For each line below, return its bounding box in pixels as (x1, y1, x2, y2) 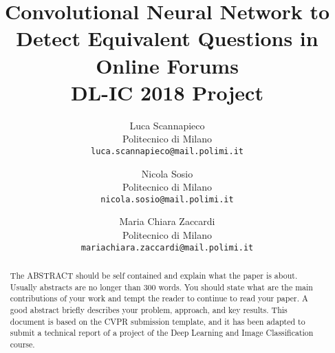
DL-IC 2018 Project (71, 78, 263, 106)
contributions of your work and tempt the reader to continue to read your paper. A (10, 292, 308, 304)
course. (10, 338, 35, 350)
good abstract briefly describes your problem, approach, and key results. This (10, 303, 288, 315)
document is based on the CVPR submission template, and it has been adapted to (10, 315, 305, 327)
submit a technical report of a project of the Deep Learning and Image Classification (10, 327, 314, 339)
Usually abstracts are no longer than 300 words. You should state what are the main (10, 281, 313, 292)
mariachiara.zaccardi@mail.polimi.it (80, 242, 254, 253)
